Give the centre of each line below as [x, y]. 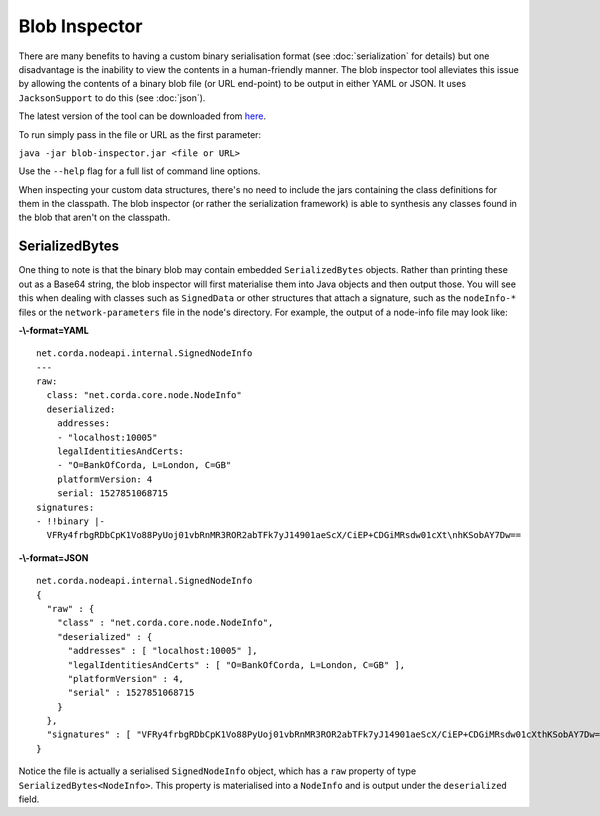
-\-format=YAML [53, 330]
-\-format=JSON [53, 557]
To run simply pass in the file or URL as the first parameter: [140, 134]
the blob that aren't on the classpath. [94, 217]
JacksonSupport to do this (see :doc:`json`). [112, 97]
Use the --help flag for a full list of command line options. [139, 171]
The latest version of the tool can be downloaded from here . [142, 116]
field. [29, 799]
